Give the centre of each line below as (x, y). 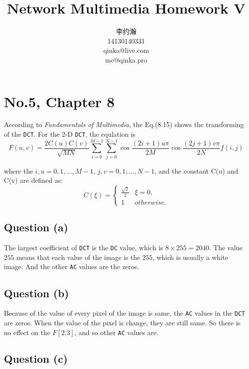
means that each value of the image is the (78, 257)
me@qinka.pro (126, 59)
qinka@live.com (126, 50)
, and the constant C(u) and (196, 170)
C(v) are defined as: (33, 180)
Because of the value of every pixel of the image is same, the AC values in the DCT (124, 313)
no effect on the (27, 332)
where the (18, 170)
